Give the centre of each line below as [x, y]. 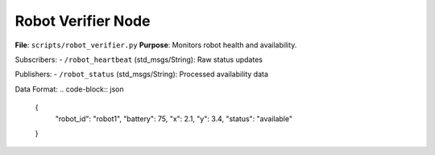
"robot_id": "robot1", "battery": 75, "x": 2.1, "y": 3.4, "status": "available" [174, 118]
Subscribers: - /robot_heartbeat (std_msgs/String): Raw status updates [139, 59]
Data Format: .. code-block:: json [69, 89]
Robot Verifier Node [83, 21]
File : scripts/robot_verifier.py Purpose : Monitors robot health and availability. [156, 45]
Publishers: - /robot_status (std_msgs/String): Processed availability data [142, 74]
